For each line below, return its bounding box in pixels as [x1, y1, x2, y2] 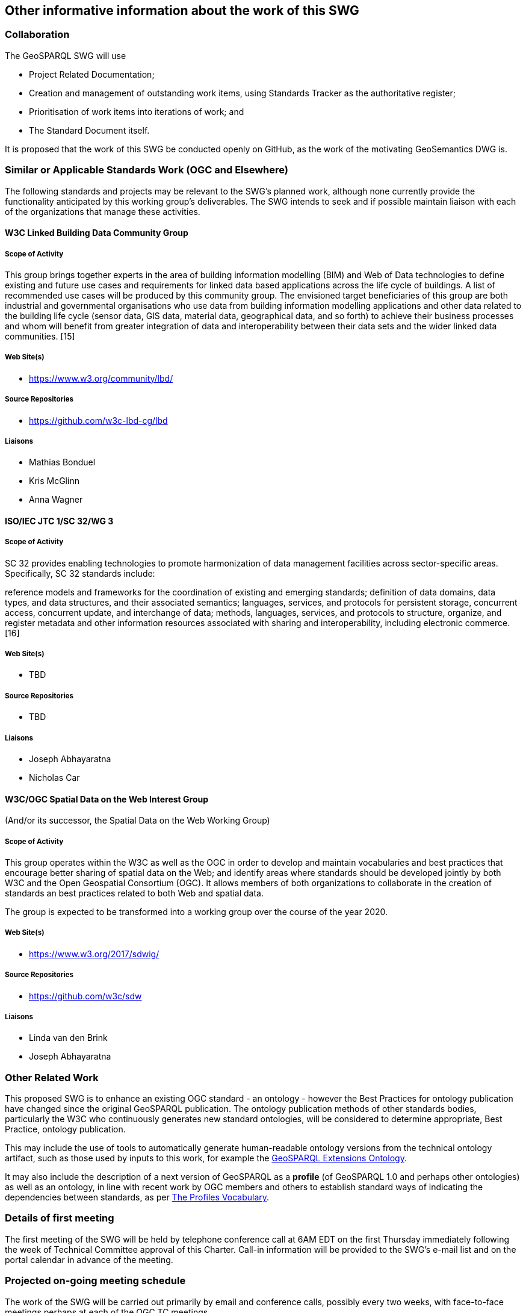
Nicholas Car [29, 772, 80, 783]
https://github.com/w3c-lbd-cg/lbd [29, 415, 168, 426]
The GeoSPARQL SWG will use [5, 50, 126, 61]
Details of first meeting [5, 1212, 114, 1225]
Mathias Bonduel [29, 457, 96, 468]
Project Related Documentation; [29, 69, 155, 79]
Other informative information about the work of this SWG [5, 3, 359, 18]
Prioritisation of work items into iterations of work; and [29, 106, 244, 117]
